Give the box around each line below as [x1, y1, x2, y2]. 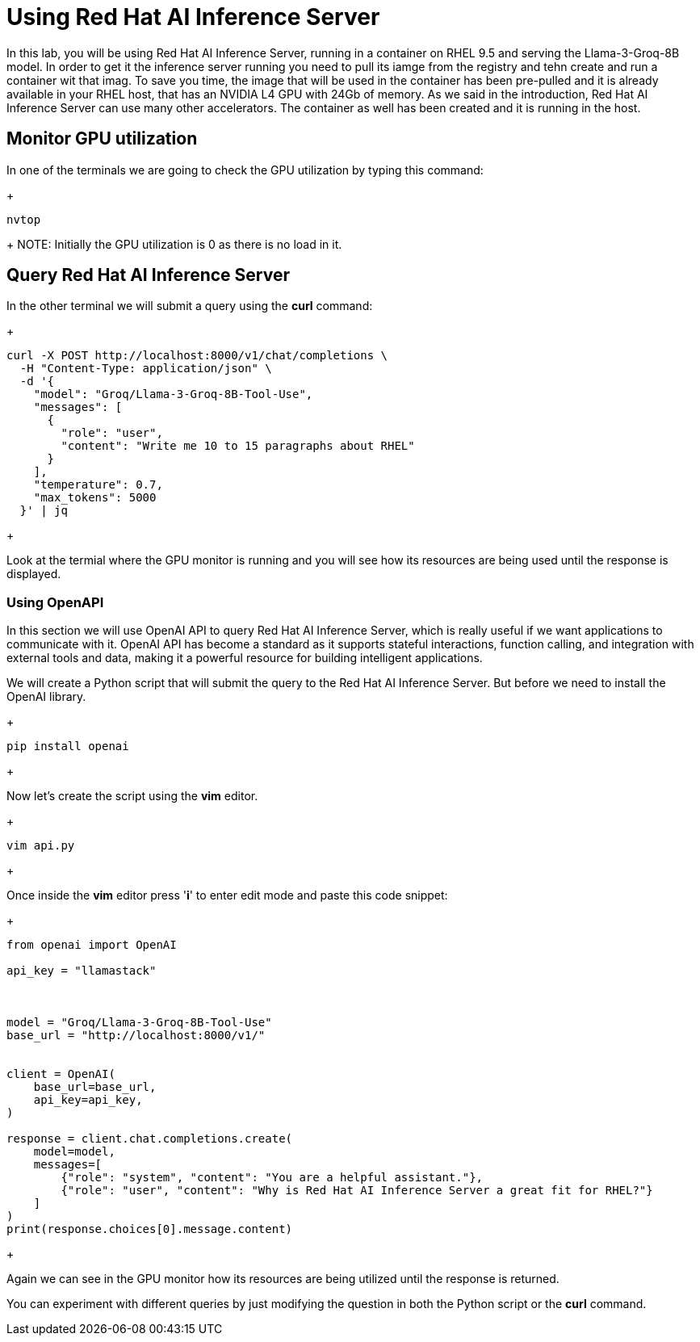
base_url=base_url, [33, 1080, 157, 1094]
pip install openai [6, 740, 129, 753]
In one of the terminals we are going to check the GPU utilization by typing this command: [6, 162, 484, 177]
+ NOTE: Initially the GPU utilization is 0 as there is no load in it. [6, 237, 342, 251]
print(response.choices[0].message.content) [6, 1222, 293, 1236]
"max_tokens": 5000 [33, 491, 157, 505]
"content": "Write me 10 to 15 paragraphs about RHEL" [61, 439, 415, 453]
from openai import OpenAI [6, 938, 177, 952]
